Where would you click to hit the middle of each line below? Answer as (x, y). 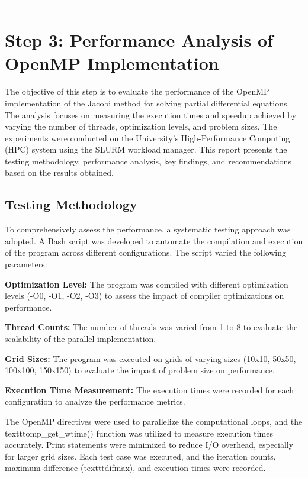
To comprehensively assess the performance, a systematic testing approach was (148, 229)
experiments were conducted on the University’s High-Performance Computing (147, 138)
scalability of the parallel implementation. (81, 339)
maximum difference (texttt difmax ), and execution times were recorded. (135, 468)
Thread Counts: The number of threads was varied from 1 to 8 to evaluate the (151, 327)
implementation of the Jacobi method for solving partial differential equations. (147, 103)
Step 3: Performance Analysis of (139, 40)
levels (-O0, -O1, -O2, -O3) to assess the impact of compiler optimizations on (145, 295)
